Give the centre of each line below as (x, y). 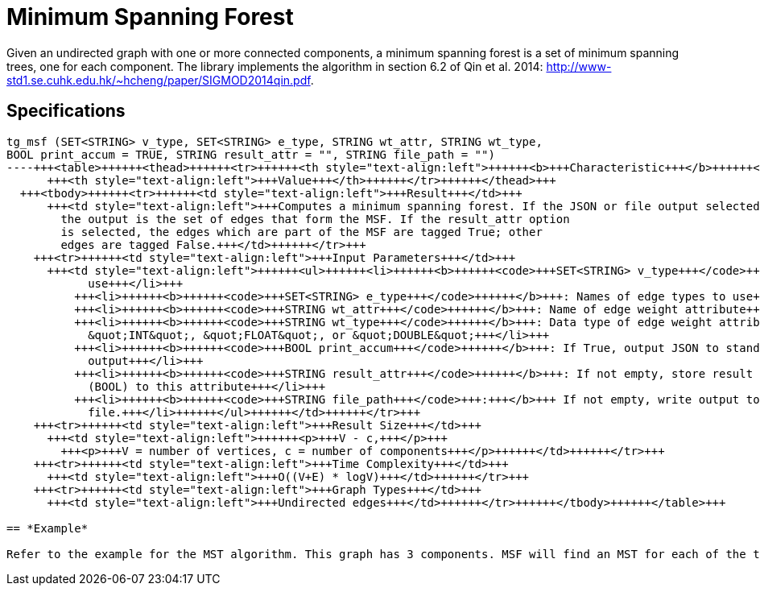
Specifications (66, 111)
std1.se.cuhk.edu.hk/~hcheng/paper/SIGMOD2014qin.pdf (159, 80)
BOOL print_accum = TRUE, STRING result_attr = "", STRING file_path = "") (251, 154)
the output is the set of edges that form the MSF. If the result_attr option (315, 219)
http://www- (579, 66)
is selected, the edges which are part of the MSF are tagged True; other (302, 232)
